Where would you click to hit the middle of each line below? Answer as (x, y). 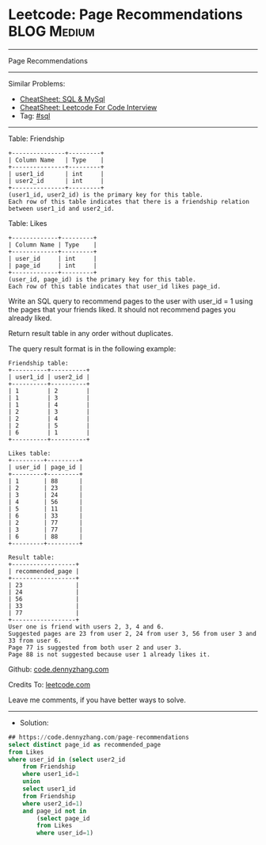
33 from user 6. (35, 640)
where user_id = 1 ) (65, 833)
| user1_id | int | (56, 174)
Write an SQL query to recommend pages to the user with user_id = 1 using (131, 301)
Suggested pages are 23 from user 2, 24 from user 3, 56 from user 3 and (133, 633)
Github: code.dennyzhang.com (59, 669)
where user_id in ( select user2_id (67, 759)
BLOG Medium (51, 31)
